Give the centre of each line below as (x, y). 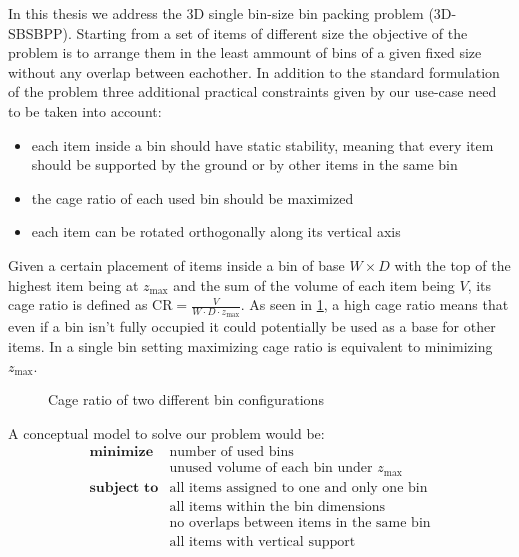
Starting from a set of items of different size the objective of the (272, 32)
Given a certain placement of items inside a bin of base (176, 264)
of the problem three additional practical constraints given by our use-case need (252, 91)
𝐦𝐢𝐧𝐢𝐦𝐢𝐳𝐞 (121, 452)
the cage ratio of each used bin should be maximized (192, 197)
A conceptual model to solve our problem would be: (166, 432)
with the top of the (452, 264)
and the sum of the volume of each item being (314, 284)
